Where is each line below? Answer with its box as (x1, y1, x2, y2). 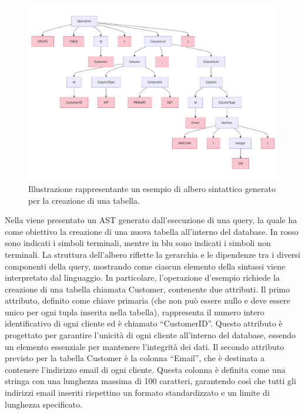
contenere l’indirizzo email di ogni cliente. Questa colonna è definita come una (5, 363, 286, 375)
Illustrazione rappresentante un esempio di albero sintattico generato (28, 182, 276, 194)
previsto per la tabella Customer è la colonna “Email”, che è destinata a (5, 352, 265, 364)
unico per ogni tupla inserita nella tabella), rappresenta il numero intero (5, 305, 264, 318)
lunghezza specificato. (5, 398, 82, 410)
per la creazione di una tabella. (28, 194, 140, 206)
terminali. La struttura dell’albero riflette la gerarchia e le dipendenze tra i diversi (5, 248, 300, 260)
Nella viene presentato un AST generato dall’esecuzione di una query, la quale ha (5, 214, 297, 226)
